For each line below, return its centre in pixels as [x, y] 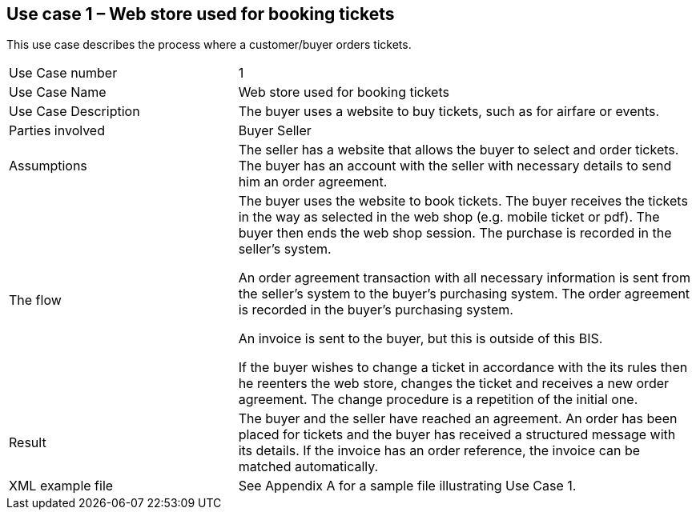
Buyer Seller [275, 131]
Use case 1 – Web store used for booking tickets [201, 14]
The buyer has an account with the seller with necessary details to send [455, 166]
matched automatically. [308, 467]
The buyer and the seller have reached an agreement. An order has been [458, 419]
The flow [35, 300]
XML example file [61, 486]
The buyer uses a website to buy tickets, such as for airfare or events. [449, 112]
